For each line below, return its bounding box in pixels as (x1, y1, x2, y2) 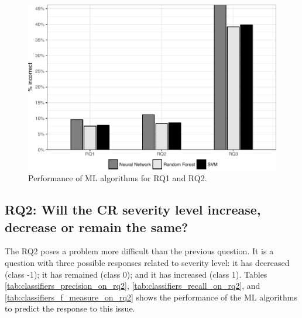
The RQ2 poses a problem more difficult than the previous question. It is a (5, 245, 274, 257)
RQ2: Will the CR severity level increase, (5, 201, 261, 219)
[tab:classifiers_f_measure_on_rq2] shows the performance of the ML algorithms (5, 291, 297, 303)
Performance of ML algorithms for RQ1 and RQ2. (28, 172, 207, 184)
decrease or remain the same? (5, 217, 188, 236)
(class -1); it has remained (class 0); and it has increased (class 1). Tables (5, 268, 267, 280)
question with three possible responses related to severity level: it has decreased (5, 257, 290, 269)
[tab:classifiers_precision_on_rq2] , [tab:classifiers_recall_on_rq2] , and (5, 279, 260, 292)
